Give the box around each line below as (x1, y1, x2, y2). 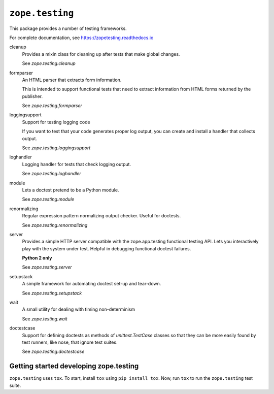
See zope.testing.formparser (22, 103, 82, 109)
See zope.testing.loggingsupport (22, 145, 91, 151)
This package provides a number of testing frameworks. (9, 25, 127, 31)
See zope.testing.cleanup (22, 60, 76, 67)
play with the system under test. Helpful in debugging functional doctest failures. (22, 245, 191, 251)
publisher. (22, 93, 43, 99)
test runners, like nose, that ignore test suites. (22, 339, 118, 345)
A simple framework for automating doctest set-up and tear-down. (22, 281, 161, 287)
